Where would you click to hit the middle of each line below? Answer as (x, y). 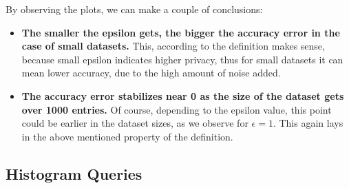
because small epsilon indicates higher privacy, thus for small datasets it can (182, 59)
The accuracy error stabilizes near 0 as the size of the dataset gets (183, 95)
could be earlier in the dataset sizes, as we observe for (135, 123)
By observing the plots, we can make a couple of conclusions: (134, 9)
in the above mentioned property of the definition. (127, 136)
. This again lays (308, 123)
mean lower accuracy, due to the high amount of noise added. (151, 73)
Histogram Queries (74, 173)
